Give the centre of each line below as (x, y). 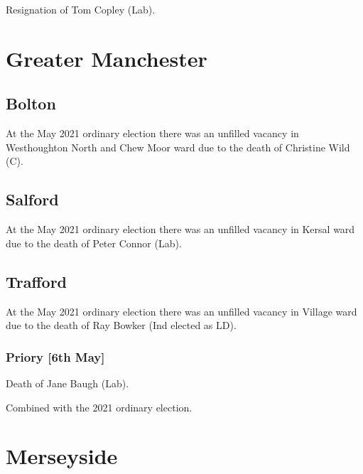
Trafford (37, 281)
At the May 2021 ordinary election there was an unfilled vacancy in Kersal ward (180, 229)
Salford (32, 199)
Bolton (31, 103)
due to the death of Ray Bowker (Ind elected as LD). (121, 325)
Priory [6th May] (55, 356)
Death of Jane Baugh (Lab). (67, 383)
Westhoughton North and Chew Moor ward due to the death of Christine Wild (178, 147)
